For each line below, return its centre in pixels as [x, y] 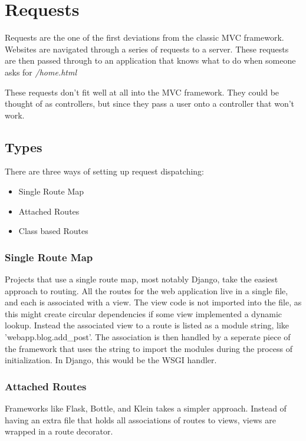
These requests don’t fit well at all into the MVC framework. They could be [142, 92]
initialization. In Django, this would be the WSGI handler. [111, 360]
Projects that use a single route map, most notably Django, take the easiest [142, 279]
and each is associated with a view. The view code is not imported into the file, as [153, 302]
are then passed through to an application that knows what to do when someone [150, 60]
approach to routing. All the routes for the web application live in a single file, [147, 290]
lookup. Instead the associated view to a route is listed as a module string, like [147, 325]
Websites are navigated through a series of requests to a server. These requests [147, 49]
